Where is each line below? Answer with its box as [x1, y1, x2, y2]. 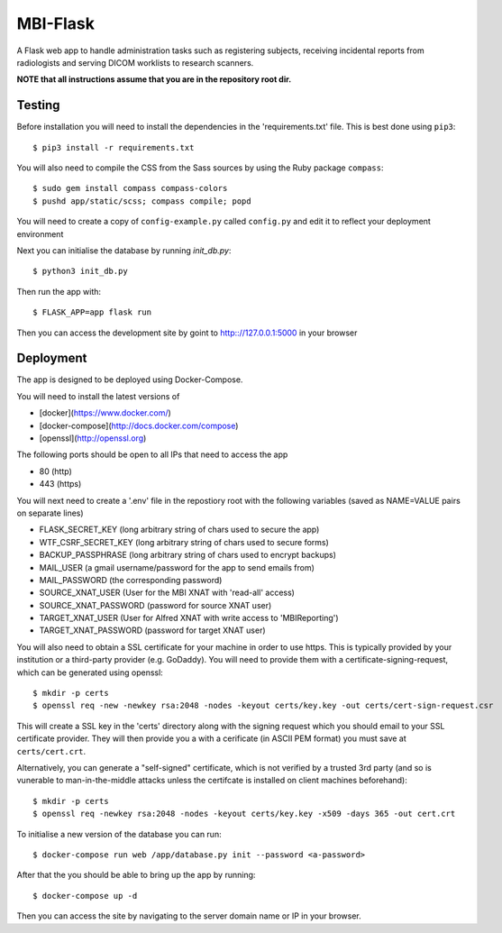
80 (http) [39, 465, 72, 477]
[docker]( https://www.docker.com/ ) [39, 407, 171, 418]
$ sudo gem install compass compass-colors [32, 183, 228, 194]
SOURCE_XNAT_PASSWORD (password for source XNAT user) [39, 599, 272, 610]
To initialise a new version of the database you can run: [16, 828, 222, 839]
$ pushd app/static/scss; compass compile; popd [32, 196, 251, 206]
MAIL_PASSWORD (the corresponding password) [39, 574, 223, 585]
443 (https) [39, 479, 82, 489]
